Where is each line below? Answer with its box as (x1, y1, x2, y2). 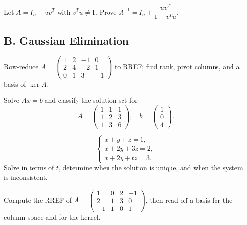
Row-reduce (4, 61, 39, 71)
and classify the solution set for (45, 95, 138, 105)
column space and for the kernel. (4, 211, 101, 222)
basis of (4, 79, 26, 89)
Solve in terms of (4, 162, 54, 173)
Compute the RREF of (4, 194, 72, 205)
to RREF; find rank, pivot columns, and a (114, 61, 240, 71)
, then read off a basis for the (145, 194, 232, 205)
